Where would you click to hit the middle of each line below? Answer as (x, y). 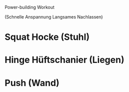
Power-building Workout (30, 7)
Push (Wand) (32, 83)
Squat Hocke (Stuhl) (47, 37)
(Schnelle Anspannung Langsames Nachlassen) (54, 17)
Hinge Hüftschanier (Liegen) (64, 60)
